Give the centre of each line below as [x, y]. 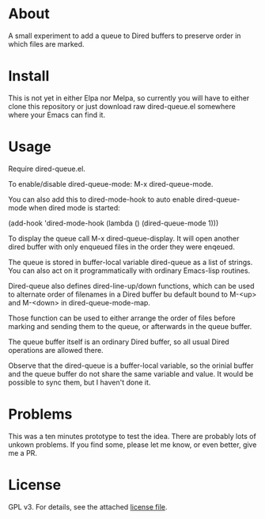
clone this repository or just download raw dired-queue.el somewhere [122, 106]
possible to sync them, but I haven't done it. [79, 382]
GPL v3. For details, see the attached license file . [88, 506]
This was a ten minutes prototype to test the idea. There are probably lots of [132, 436]
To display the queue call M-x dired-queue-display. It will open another [124, 238]
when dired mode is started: [74, 207]
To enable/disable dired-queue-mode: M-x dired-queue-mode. [111, 184]
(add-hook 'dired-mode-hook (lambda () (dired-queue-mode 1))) [114, 223]
